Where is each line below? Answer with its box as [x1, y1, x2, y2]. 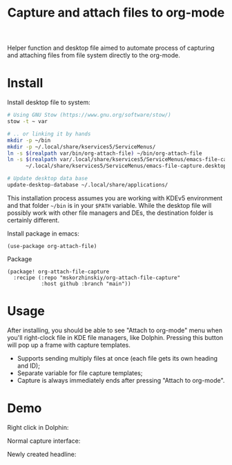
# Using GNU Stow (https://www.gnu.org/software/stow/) [7, 112, 171, 119]
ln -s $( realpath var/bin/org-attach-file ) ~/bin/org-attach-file [7, 150, 202, 157]
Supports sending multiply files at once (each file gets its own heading [17, 354, 218, 362]
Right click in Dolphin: [7, 423, 69, 431]
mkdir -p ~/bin [7, 137, 51, 144]
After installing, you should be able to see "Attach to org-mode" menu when [7, 326, 223, 334]
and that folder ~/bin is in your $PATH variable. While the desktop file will [7, 201, 212, 209]
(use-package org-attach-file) [7, 243, 97, 249]
